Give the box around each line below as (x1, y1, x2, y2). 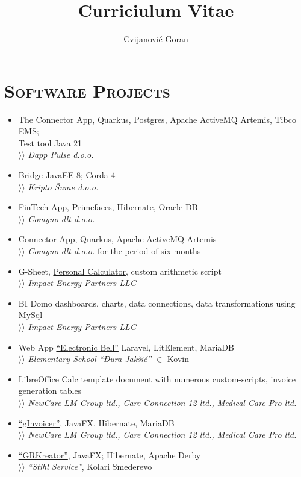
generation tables (18, 384, 82, 397)
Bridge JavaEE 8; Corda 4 (18, 169, 116, 181)
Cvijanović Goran (123, 33, 188, 45)
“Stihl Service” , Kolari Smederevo (28, 460, 152, 473)
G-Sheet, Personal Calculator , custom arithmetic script (18, 264, 222, 277)
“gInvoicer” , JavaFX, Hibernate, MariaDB (18, 416, 175, 429)
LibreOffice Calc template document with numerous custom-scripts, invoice (18, 372, 296, 385)
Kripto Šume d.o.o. (28, 180, 99, 193)
